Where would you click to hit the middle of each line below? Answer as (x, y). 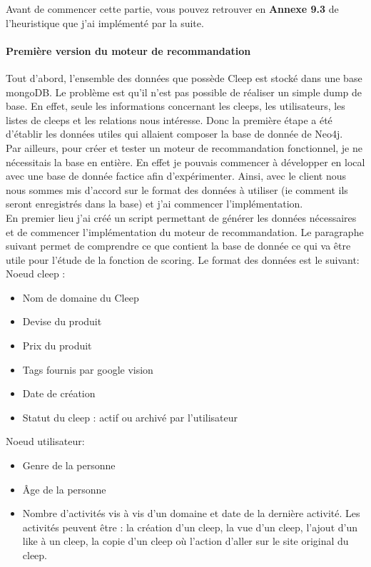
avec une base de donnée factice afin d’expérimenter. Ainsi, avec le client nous (176, 176)
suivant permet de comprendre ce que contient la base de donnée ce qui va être (178, 246)
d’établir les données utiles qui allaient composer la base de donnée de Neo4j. (174, 134)
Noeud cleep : (36, 274)
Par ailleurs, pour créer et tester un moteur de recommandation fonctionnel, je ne (184, 147)
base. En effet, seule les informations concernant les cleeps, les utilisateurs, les (176, 106)
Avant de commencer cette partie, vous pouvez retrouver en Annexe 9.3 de (172, 9)
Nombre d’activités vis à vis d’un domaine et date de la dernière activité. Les (191, 513)
